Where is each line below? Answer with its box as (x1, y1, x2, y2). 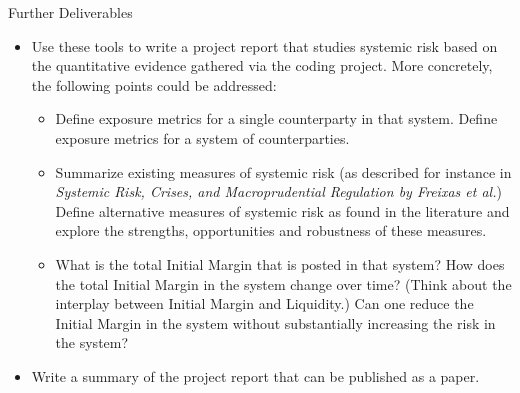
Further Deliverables (8, 2, 133, 22)
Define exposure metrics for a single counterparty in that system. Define (55, 108, 498, 129)
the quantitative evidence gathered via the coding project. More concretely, (31, 55, 493, 76)
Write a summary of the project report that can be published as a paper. (31, 365, 480, 386)
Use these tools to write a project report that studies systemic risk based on (31, 35, 498, 56)
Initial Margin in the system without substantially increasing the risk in (55, 312, 496, 333)
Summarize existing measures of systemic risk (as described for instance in (55, 161, 512, 182)
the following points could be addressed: (31, 74, 277, 95)
